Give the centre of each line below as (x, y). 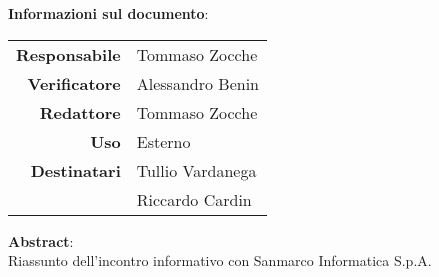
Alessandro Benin (197, 83)
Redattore (80, 112)
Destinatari (75, 170)
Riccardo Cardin (194, 199)
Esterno (163, 141)
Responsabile (68, 54)
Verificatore (74, 83)
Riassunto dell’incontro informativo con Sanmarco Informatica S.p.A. (220, 260)
